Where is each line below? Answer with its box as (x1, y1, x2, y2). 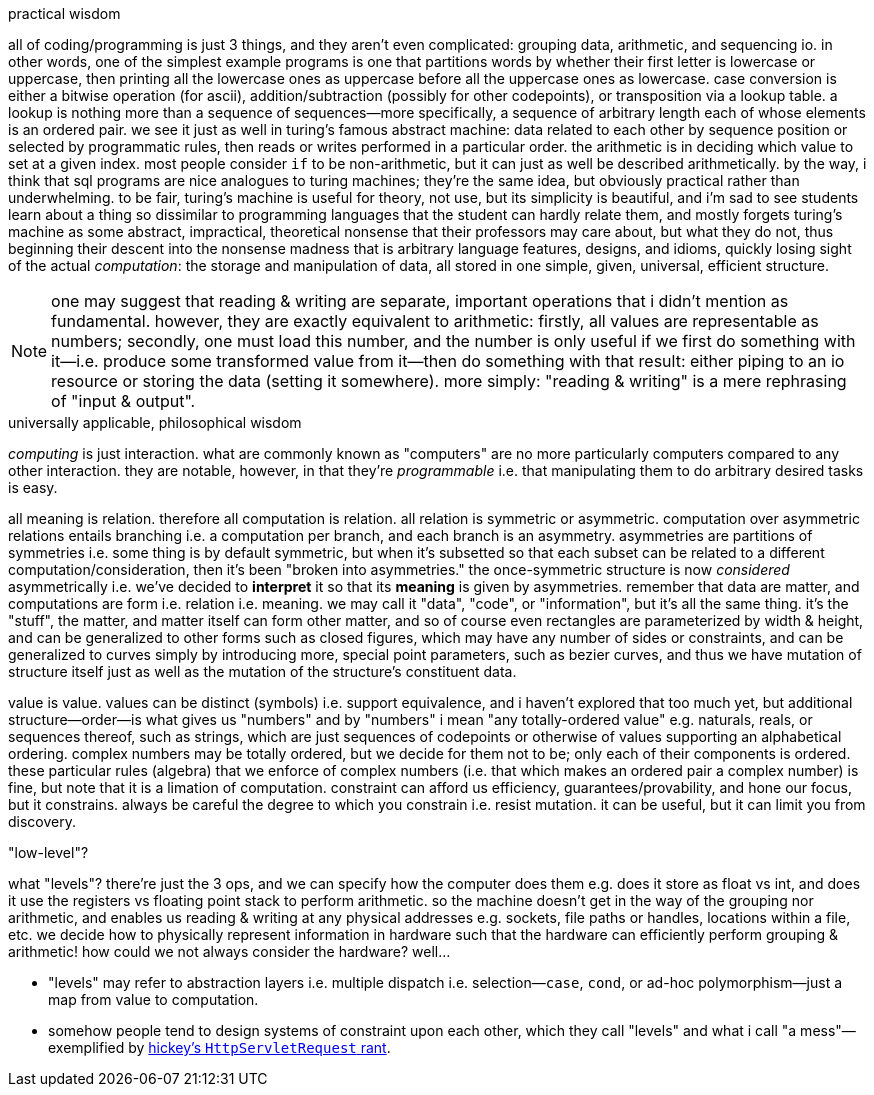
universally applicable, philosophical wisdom (8, 414, 302, 431)
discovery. (8, 813, 77, 830)
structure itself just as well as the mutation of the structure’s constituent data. (8, 663, 517, 680)
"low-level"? (8, 844, 89, 861)
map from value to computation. (48, 991, 259, 1008)
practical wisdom (8, 5, 121, 22)
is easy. (8, 479, 58, 496)
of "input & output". (51, 391, 196, 411)
